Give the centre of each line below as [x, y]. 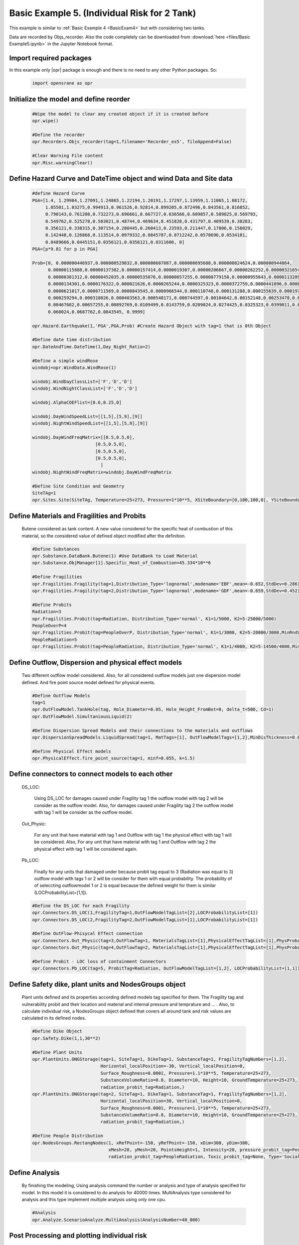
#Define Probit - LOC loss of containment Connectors [99, 961]
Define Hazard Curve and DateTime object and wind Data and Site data [121, 179]
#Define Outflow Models [61, 695]
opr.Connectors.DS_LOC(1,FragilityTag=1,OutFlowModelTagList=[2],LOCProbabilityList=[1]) [145, 913]
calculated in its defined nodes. [54, 1018]
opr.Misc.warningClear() [63, 163]
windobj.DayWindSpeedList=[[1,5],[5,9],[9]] [87, 416]
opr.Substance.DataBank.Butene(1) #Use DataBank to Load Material [115, 556]
